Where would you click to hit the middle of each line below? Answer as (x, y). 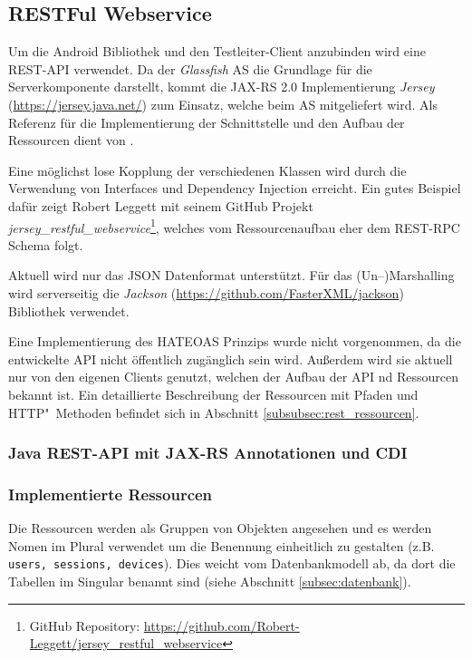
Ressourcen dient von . (71, 140)
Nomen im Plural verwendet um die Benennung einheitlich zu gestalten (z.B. (222, 545)
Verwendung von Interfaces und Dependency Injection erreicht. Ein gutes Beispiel (235, 188)
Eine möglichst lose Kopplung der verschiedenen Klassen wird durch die (207, 170)
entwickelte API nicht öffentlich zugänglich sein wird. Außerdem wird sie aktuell (231, 359)
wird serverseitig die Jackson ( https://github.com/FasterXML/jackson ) (206, 292)
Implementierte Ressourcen (111, 494)
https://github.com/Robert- (222, 625)
